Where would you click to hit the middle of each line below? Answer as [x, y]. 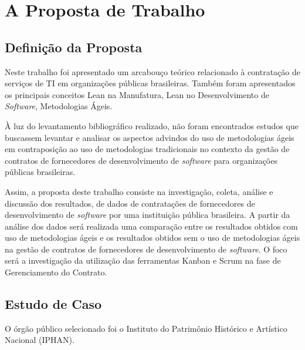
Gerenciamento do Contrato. [56, 272]
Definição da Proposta [74, 47]
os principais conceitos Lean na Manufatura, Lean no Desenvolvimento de [137, 94]
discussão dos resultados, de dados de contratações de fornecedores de [130, 203]
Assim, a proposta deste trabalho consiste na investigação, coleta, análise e [139, 191]
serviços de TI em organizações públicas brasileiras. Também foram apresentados [150, 83]
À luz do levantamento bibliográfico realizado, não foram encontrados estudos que [152, 125]
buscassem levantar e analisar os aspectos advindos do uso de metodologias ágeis [150, 137]
